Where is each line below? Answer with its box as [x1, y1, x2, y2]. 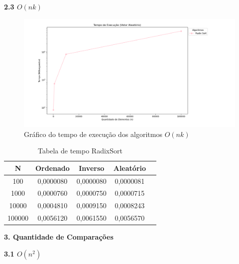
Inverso [79, 162, 105, 173]
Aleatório [113, 162, 146, 173]
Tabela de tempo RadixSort [38, 145, 122, 156]
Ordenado [35, 162, 70, 173]
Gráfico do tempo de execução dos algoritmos [24, 129, 162, 139]
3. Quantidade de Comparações [4, 232, 114, 242]
